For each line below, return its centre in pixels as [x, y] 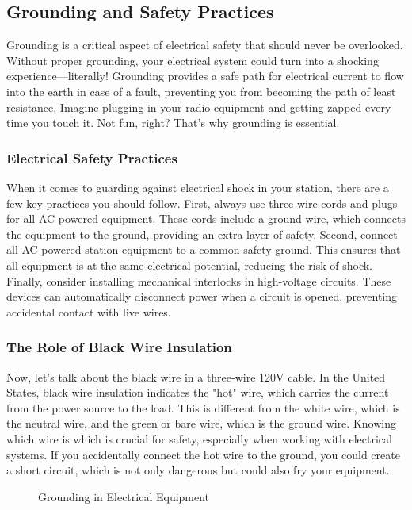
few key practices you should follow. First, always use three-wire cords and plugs [202, 203]
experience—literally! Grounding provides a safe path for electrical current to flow [205, 76]
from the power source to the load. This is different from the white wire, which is [203, 407]
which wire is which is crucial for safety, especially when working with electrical [199, 438]
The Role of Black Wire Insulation [119, 347]
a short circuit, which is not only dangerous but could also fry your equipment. [198, 470]
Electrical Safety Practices [92, 157]
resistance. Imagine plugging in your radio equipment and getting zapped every [199, 107]
